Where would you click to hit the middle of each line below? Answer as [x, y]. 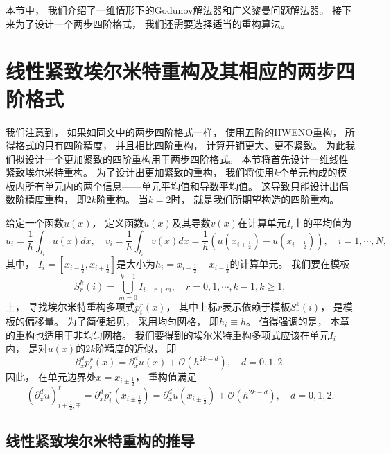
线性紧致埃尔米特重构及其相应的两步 [171, 71]
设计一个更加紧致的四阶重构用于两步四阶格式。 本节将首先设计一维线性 [186, 158]
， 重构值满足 [166, 377]
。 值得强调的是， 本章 [298, 321]
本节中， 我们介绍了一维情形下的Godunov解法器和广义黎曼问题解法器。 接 [174, 10]
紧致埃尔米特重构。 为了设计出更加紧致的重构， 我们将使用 [140, 172]
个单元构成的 [308, 172]
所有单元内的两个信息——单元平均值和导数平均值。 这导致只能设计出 [182, 185]
